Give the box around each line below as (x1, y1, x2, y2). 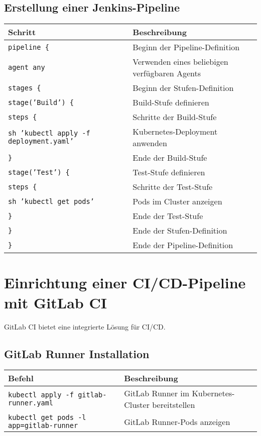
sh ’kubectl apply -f (8, 129, 90, 138)
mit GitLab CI (4, 292, 107, 312)
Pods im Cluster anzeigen (133, 195, 222, 207)
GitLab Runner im (124, 387, 190, 399)
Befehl (8, 372, 34, 384)
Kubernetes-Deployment (133, 126, 218, 138)
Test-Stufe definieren (133, 166, 205, 178)
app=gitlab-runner (8, 421, 78, 430)
